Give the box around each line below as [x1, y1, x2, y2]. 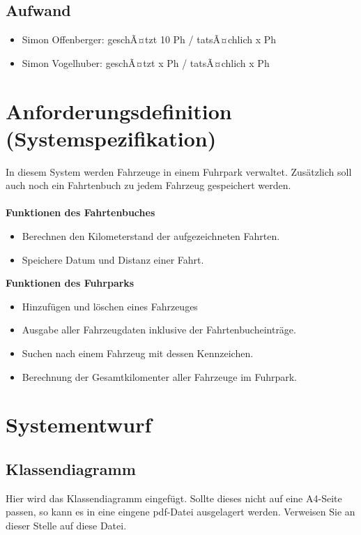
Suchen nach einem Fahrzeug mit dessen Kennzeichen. [22, 346, 254, 361]
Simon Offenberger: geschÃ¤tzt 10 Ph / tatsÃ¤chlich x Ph [22, 32, 277, 47]
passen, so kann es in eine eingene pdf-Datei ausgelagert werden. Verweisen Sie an [6, 504, 355, 519]
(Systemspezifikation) [6, 123, 217, 152]
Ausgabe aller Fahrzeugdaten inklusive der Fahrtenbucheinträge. [22, 322, 296, 337]
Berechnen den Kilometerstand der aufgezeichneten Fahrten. [22, 229, 280, 243]
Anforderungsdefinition [6, 96, 232, 125]
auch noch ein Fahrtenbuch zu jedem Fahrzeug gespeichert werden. [6, 178, 291, 193]
